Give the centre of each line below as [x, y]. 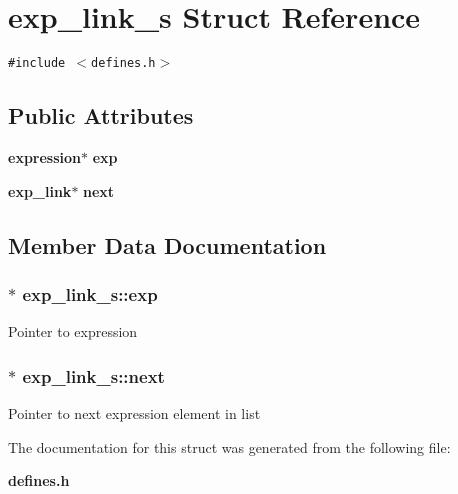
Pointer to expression [73, 331]
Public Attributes [101, 115]
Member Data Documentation [167, 244]
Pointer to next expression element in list [134, 412]
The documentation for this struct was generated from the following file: [229, 446]
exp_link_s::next [93, 375]
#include [37, 63]
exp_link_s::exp [90, 293]
